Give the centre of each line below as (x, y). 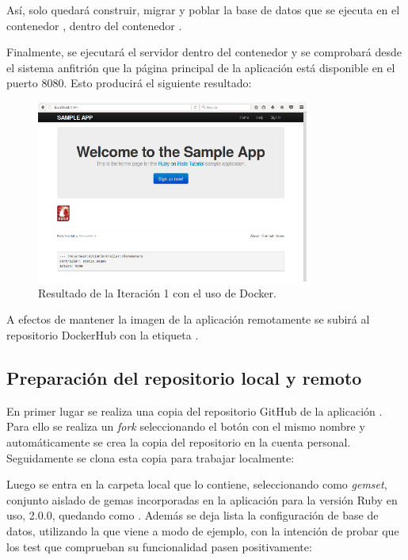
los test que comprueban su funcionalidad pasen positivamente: (159, 546)
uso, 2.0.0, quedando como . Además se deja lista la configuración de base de (193, 515)
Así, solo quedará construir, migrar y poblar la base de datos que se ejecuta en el (203, 10)
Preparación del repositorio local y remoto (184, 378)
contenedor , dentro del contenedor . (94, 25)
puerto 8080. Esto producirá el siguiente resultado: (129, 83)
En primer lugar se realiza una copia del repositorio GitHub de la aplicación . (194, 410)
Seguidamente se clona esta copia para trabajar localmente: (151, 457)
